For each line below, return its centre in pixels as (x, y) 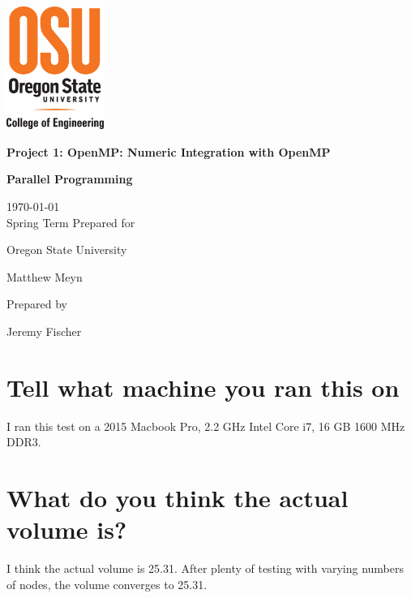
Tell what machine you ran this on (203, 387)
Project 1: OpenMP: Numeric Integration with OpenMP (169, 151)
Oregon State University (67, 250)
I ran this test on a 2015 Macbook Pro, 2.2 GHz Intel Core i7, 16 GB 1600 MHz (206, 426)
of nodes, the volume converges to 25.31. (107, 584)
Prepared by (37, 304)
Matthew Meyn (45, 276)
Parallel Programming (70, 179)
